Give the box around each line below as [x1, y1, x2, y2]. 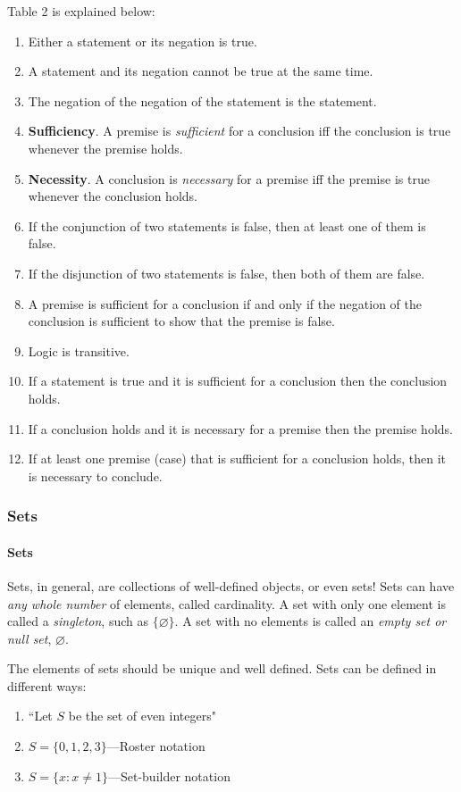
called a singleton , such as [7, 612, 148, 630]
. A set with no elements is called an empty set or [174, 612, 447, 630]
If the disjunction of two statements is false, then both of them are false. [28, 263, 425, 282]
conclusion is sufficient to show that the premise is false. [28, 312, 335, 330]
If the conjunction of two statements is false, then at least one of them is [28, 216, 426, 235]
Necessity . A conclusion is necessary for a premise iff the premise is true [28, 169, 430, 188]
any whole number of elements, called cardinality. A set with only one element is [7, 594, 446, 613]
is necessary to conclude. [28, 466, 163, 485]
